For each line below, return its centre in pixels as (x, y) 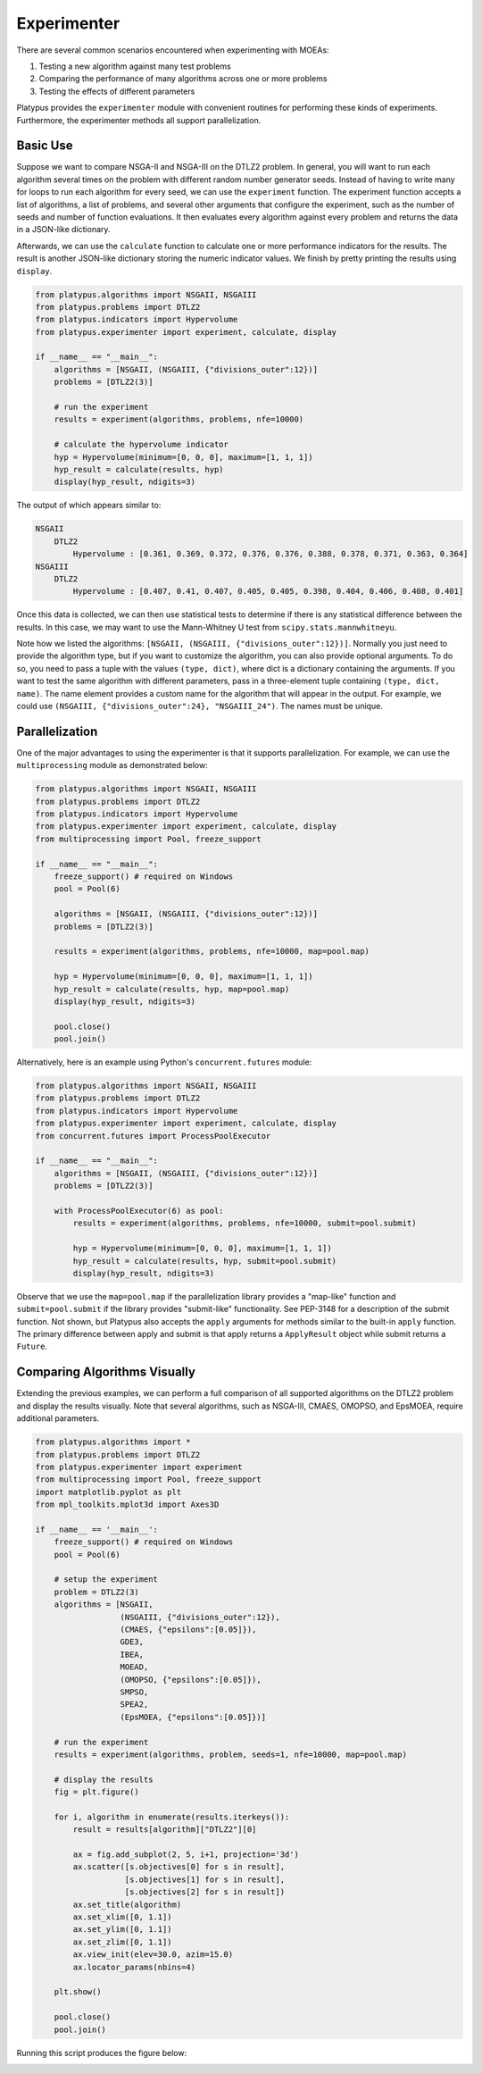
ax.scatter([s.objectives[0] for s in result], (179, 1867)
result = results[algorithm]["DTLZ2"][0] (165, 1830)
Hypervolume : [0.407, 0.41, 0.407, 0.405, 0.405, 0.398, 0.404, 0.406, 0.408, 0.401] (268, 591)
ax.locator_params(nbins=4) (134, 1967)
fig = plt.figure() (97, 1792)
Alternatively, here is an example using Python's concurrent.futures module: (164, 1062)
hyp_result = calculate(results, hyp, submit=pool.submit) (205, 1261)
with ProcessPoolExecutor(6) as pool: (139, 1211)
